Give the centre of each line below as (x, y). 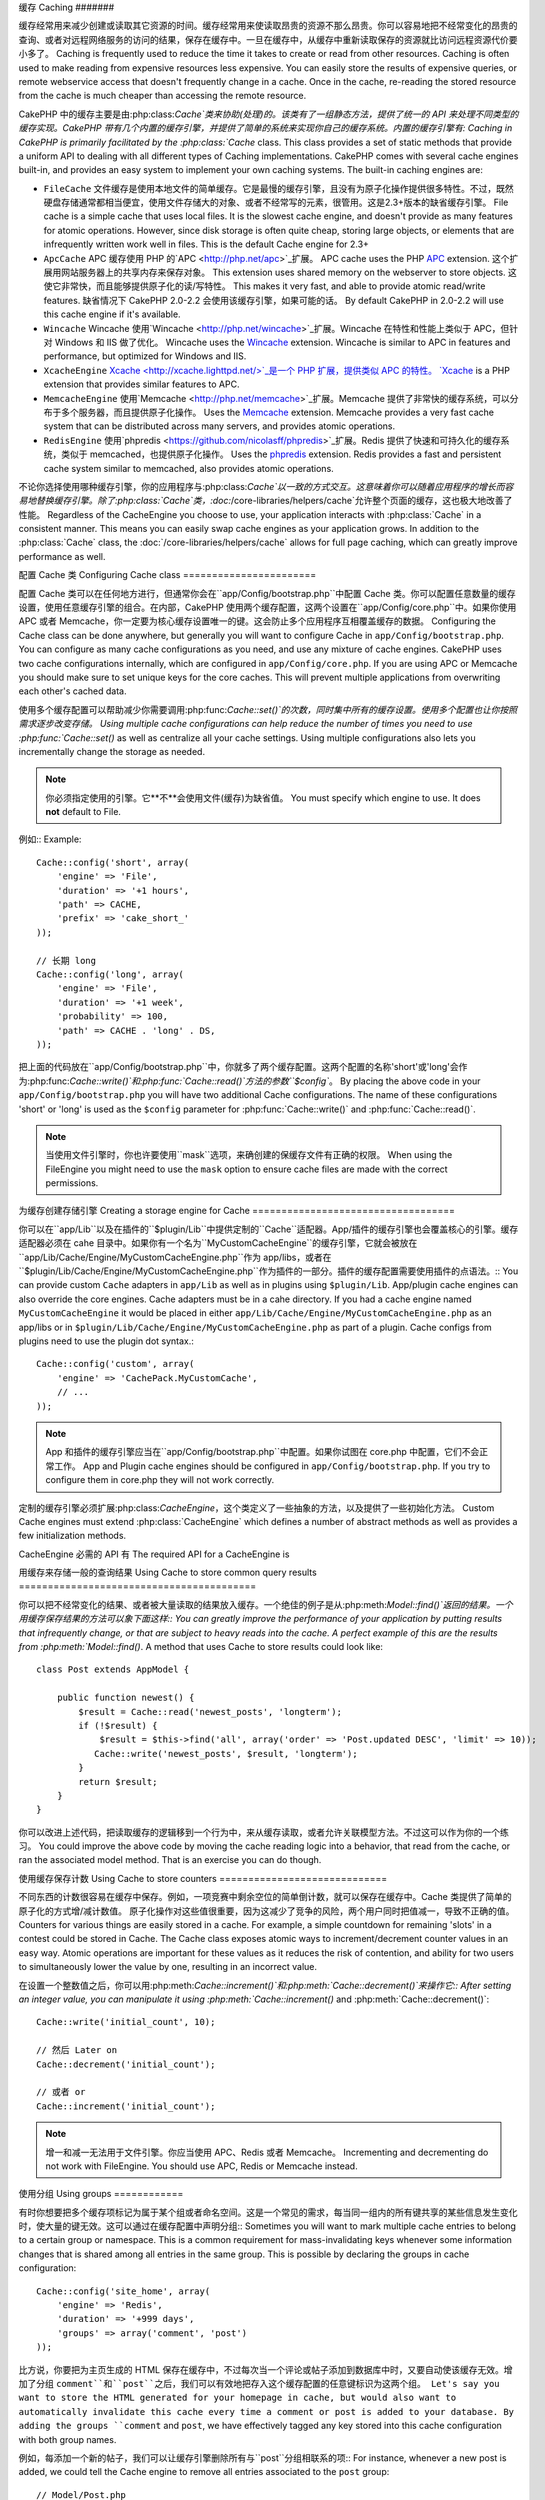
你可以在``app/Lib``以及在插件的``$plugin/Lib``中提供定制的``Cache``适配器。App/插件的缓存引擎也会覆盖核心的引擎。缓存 (268, 1229)
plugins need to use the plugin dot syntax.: (106, 1341)
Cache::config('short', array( (113, 862)
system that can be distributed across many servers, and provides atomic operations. (219, 426)
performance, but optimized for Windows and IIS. (145, 356)
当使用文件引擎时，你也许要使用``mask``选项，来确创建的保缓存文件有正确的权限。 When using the (249, 1155)
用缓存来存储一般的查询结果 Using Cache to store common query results (167, 1572)
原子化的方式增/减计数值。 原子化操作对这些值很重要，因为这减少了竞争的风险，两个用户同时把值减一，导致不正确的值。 (266, 1911)
